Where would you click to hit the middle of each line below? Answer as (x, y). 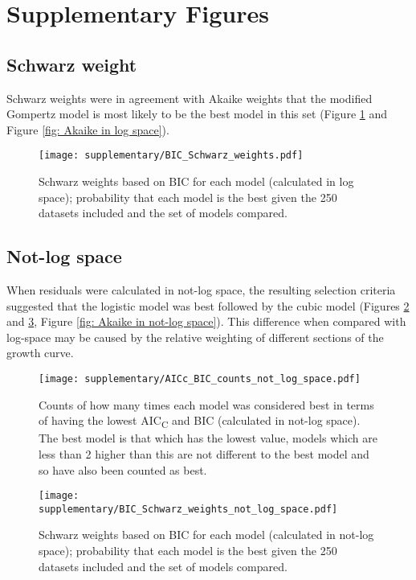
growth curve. (40, 353)
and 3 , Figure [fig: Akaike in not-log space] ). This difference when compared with (206, 321)
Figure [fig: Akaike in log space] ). (88, 129)
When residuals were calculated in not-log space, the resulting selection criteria (201, 290)
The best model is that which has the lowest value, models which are (208, 438)
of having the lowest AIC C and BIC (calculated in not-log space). (200, 422)
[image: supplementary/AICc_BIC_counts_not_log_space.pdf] (200, 378)
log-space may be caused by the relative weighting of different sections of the (195, 337)
